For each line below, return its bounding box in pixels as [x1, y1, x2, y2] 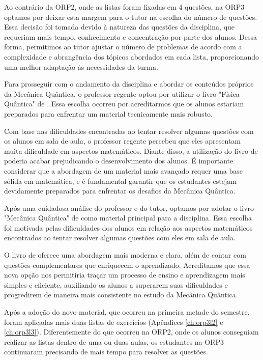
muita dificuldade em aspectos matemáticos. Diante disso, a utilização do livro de [4, 145, 258, 156]
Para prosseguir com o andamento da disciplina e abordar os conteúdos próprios [4, 78, 254, 89]
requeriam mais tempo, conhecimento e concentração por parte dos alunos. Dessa [4, 31, 257, 42]
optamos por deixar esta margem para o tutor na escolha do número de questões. [4, 11, 257, 22]
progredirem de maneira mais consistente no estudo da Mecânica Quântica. [4, 289, 238, 300]
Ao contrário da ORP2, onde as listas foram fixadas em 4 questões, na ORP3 [4, 2, 245, 12]
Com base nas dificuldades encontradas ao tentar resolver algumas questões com [4, 125, 254, 136]
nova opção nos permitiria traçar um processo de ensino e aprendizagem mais [4, 269, 245, 280]
